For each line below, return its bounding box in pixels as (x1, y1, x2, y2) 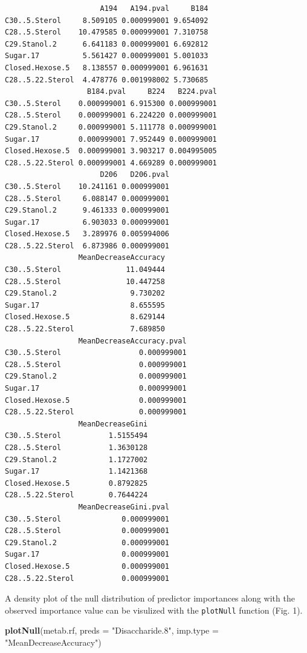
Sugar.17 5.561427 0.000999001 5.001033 (5, 51, 208, 61)
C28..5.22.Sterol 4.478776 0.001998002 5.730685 (5, 75, 208, 84)
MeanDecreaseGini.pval (78, 502, 170, 511)
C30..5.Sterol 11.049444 (5, 265, 165, 274)
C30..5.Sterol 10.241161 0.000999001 (5, 182, 170, 191)
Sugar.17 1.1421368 (5, 467, 148, 476)
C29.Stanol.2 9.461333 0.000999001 (5, 206, 170, 215)
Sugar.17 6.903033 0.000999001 (5, 217, 170, 227)
